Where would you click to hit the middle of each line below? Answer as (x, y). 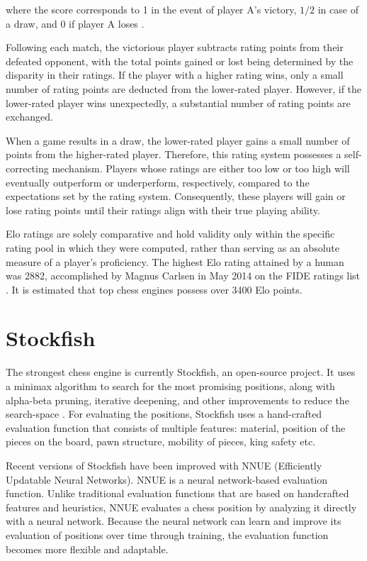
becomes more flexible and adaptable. (87, 549)
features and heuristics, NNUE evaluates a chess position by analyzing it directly (181, 507)
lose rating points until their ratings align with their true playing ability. (163, 210)
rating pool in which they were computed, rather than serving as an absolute (173, 247)
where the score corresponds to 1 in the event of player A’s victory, (151, 9)
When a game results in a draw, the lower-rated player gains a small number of (178, 140)
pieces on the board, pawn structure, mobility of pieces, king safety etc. (161, 441)
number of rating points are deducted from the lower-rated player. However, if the (184, 88)
